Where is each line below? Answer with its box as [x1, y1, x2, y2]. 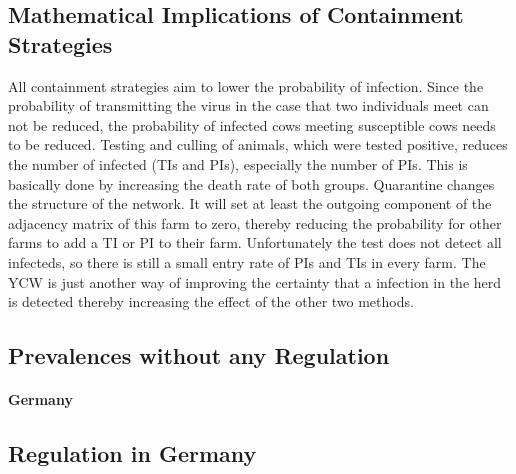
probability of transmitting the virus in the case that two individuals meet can [8, 95, 489, 116]
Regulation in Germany [8, 438, 257, 469]
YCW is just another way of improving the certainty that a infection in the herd [8, 271, 502, 292]
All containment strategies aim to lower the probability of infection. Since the [8, 75, 484, 96]
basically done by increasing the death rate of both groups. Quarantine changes [8, 173, 495, 194]
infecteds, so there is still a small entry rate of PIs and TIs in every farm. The [8, 251, 486, 272]
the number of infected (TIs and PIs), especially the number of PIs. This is [8, 153, 468, 174]
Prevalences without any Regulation [8, 340, 390, 371]
